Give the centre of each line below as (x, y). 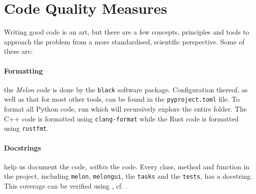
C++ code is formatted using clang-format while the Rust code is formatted (121, 118)
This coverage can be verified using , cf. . (66, 185)
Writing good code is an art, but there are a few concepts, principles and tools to (127, 32)
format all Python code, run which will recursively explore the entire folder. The (126, 109)
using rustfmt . (26, 128)
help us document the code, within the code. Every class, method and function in (127, 166)
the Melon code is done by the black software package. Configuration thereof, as (126, 89)
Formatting (23, 70)
